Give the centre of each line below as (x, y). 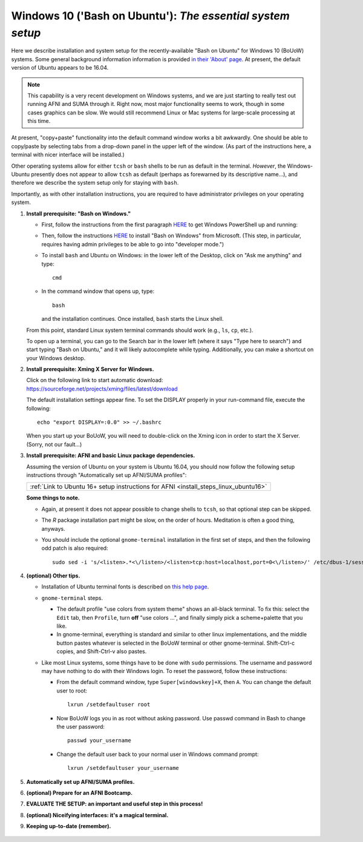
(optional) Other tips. (53, 576)
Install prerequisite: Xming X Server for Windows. (90, 369)
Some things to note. (53, 498)
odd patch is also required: (75, 548)
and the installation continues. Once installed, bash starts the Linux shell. (132, 319)
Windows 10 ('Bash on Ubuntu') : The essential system (150, 16)
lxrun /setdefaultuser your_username (123, 768)
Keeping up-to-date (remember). (69, 826)
